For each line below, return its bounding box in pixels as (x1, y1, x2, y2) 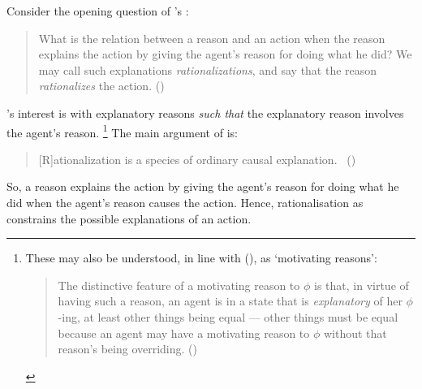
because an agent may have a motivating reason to (58, 324, 310, 341)
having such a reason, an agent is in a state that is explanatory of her (58, 292, 403, 309)
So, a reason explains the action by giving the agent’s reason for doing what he (6, 178, 399, 195)
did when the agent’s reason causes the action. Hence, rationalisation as (6, 194, 364, 210)
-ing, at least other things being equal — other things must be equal (58, 308, 398, 325)
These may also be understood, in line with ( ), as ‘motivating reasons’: (25, 249, 377, 266)
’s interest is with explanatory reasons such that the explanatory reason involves (6, 104, 404, 121)
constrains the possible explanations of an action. (6, 210, 252, 227)
